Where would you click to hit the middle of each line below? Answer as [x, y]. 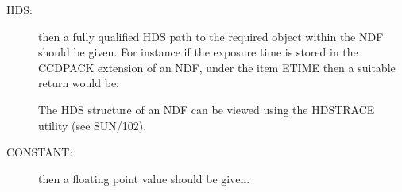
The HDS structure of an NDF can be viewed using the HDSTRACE [207, 109]
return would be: [79, 83]
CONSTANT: [40, 152]
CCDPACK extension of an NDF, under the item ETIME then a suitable [217, 67]
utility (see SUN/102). [93, 125]
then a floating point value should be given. [144, 178]
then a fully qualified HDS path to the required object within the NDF [211, 36]
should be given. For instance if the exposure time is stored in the [198, 52]
